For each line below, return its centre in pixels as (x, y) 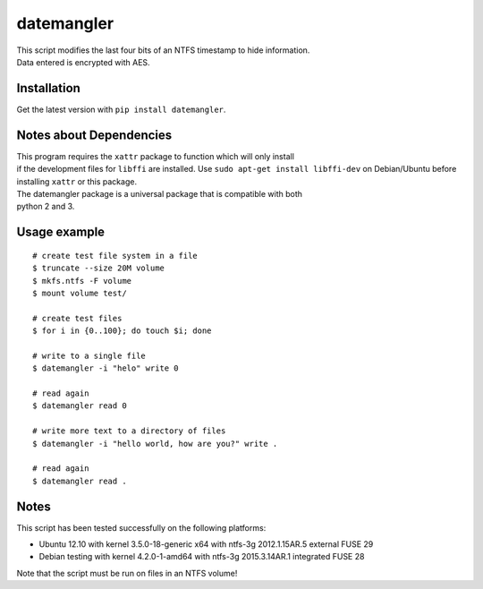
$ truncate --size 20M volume (99, 268)
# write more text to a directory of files (129, 431)
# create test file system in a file (115, 256)
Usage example (61, 232)
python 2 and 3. (46, 207)
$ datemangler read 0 (80, 406)
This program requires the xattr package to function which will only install (156, 156)
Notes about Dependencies (94, 135)
